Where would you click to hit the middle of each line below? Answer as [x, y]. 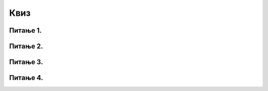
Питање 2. [26, 46]
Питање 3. [26, 62]
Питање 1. [26, 30]
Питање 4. [26, 78]
